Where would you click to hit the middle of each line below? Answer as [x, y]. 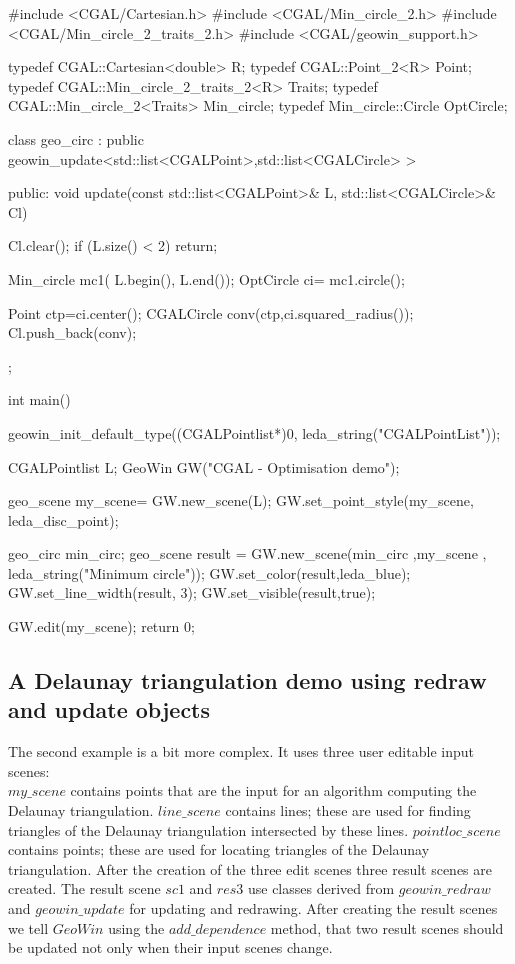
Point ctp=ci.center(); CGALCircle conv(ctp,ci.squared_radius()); [211, 312]
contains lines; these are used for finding [348, 810]
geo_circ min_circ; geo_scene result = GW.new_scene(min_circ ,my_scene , [247, 553]
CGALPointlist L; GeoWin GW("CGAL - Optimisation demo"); [204, 466]
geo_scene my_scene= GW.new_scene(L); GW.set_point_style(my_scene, [241, 500]
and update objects [109, 709]
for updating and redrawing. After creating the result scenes [313, 908]
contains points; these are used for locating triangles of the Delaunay [219, 849]
